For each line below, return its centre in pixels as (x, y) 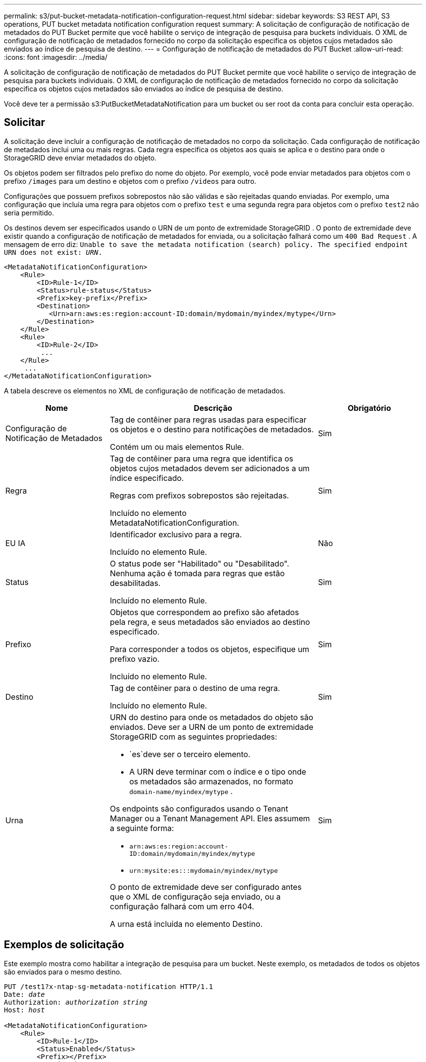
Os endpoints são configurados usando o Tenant (199, 808)
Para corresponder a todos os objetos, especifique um (210, 649)
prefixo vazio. (135, 659)
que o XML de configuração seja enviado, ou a (195, 896)
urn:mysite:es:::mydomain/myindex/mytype (204, 870)
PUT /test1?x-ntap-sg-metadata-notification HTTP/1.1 (108, 986)
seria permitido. (29, 212)
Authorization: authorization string (76, 1002)
